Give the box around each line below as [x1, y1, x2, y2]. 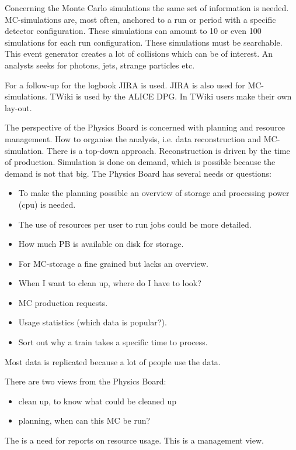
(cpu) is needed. [18, 198, 76, 210]
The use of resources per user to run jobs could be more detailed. [18, 218, 252, 230]
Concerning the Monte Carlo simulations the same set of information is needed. [5, 2, 289, 13]
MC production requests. [18, 296, 108, 308]
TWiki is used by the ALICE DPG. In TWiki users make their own [50, 90, 292, 102]
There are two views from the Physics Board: [5, 375, 166, 387]
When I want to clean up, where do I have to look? [18, 277, 201, 289]
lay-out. [5, 101, 32, 114]
